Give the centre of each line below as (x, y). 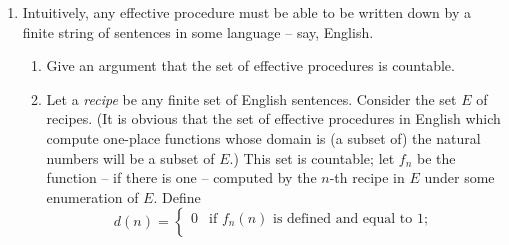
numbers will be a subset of (130, 157)
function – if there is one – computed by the (181, 177)
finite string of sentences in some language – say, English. (198, 31)
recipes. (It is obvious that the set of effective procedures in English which (273, 118)
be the (436, 157)
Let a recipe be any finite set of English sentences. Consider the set (251, 98)
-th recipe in (367, 177)
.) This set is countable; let (312, 157)
